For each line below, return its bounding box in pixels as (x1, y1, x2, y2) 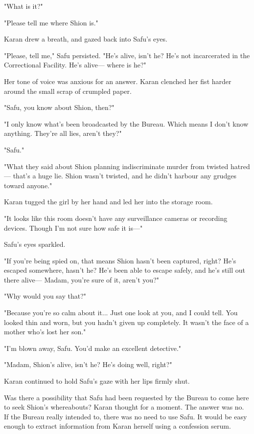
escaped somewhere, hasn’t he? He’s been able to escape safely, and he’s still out (4, 265, 245, 275)
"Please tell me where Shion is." (4, 17, 98, 27)
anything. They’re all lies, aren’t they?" (4, 128, 122, 138)
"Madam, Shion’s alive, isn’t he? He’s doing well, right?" (4, 359, 172, 369)
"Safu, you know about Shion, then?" (4, 102, 115, 112)
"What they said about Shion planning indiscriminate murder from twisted (4, 161, 229, 171)
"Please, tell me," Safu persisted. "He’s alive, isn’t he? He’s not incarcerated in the (4, 50, 250, 60)
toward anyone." (4, 180, 52, 190)
